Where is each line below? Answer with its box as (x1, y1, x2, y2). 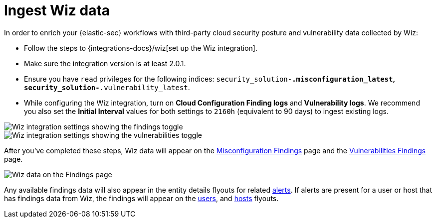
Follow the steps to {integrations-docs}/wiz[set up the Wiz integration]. (24, 43, 257, 52)
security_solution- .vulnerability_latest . (24, 83, 190, 92)
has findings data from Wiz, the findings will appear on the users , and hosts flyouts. (4, 194, 279, 203)
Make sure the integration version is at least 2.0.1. (24, 59, 186, 68)
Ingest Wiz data (4, 2, 110, 19)
